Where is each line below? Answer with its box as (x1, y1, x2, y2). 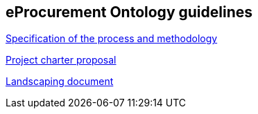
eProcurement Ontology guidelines (6, 3, 253, 21)
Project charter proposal (6, 54, 117, 66)
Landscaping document (6, 75, 114, 88)
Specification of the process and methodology (6, 32, 218, 45)
